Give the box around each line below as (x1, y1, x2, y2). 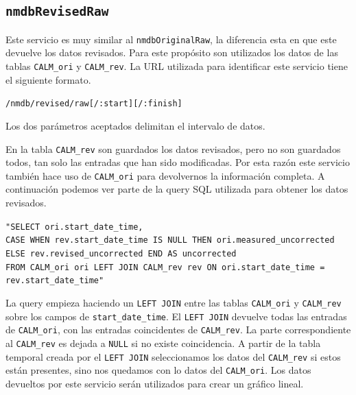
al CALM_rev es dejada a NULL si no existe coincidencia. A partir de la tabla (5, 335, 321, 350)
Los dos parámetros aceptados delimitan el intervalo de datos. (5, 118, 265, 132)
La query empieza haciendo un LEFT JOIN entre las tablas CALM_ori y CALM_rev (5, 295, 342, 309)
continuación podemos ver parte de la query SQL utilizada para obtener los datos (5, 182, 348, 196)
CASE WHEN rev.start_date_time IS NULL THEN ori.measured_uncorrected (5, 235, 335, 246)
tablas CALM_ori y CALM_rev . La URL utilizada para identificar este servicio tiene (5, 59, 348, 73)
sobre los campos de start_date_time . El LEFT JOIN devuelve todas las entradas (5, 309, 347, 323)
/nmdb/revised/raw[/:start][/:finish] (5, 99, 182, 109)
